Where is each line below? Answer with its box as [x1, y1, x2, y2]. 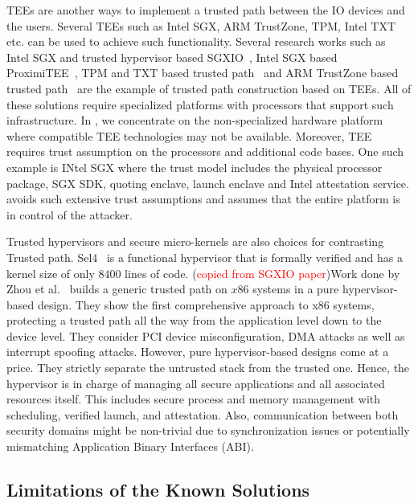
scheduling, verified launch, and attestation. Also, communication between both [6, 406, 399, 423]
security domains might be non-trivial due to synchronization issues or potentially [6, 422, 410, 439]
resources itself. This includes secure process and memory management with [6, 391, 381, 407]
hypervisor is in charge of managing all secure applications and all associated [6, 374, 385, 391]
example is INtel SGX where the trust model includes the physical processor [6, 158, 383, 175]
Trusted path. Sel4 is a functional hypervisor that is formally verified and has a [6, 248, 403, 265]
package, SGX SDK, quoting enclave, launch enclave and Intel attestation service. [6, 174, 409, 191]
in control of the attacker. [6, 206, 133, 223]
